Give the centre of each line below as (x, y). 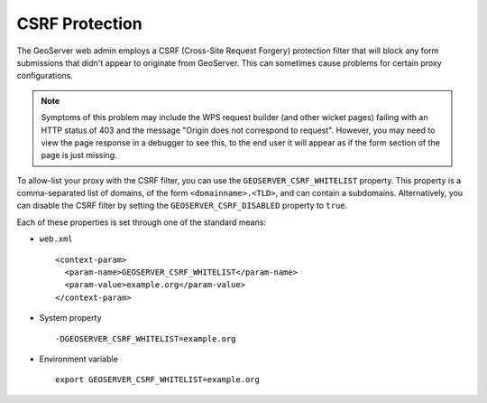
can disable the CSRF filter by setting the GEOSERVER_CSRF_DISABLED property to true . (182, 206)
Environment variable (79, 359)
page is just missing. (79, 155)
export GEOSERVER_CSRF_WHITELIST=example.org (158, 380)
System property (70, 318)
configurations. (45, 76)
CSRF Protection (80, 23)
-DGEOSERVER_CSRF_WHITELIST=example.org (146, 338)
